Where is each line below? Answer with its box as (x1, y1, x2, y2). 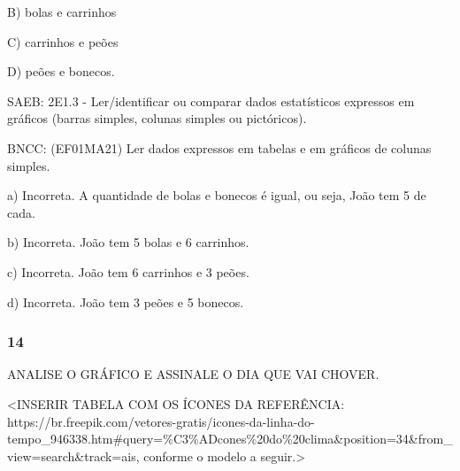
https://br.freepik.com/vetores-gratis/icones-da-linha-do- (7, 412, 315, 430)
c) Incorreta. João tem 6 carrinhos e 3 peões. (7, 262, 249, 281)
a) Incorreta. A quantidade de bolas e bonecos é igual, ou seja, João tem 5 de (7, 186, 426, 205)
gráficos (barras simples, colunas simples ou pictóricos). (7, 109, 307, 127)
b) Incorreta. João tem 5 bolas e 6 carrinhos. (7, 233, 249, 251)
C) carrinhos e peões (7, 32, 119, 50)
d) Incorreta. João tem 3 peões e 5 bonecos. (7, 292, 244, 311)
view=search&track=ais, (7, 446, 140, 465)
